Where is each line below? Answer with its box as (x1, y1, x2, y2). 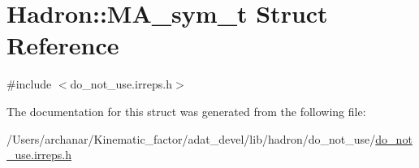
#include (6, 75, 52, 93)
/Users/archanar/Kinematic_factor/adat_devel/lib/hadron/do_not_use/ (6, 130, 376, 147)
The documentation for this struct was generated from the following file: (6, 102, 366, 119)
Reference (6, 28, 119, 62)
